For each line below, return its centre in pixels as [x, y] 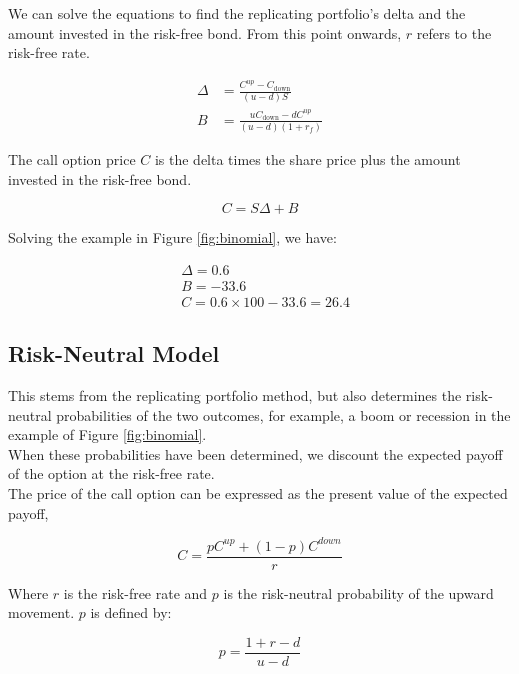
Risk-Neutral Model [114, 353]
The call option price [72, 159]
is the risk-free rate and [135, 592]
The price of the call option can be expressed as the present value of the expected [258, 493]
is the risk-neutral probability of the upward [358, 592]
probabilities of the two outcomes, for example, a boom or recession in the [283, 414]
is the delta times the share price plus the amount [307, 159]
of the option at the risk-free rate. [111, 473]
